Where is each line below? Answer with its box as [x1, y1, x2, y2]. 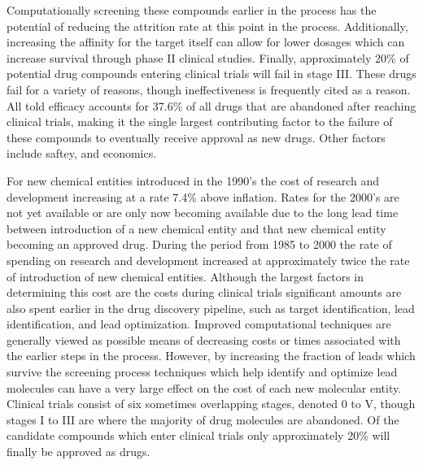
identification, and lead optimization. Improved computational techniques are [7, 315, 391, 332]
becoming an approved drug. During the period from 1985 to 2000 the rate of [7, 236, 392, 253]
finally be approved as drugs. [7, 443, 150, 460]
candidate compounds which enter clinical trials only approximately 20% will [7, 427, 390, 444]
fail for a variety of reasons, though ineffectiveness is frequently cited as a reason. [7, 80, 411, 98]
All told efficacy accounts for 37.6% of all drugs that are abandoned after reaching [7, 97, 416, 114]
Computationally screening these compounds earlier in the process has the [7, 2, 377, 18]
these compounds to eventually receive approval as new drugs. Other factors [7, 128, 386, 146]
